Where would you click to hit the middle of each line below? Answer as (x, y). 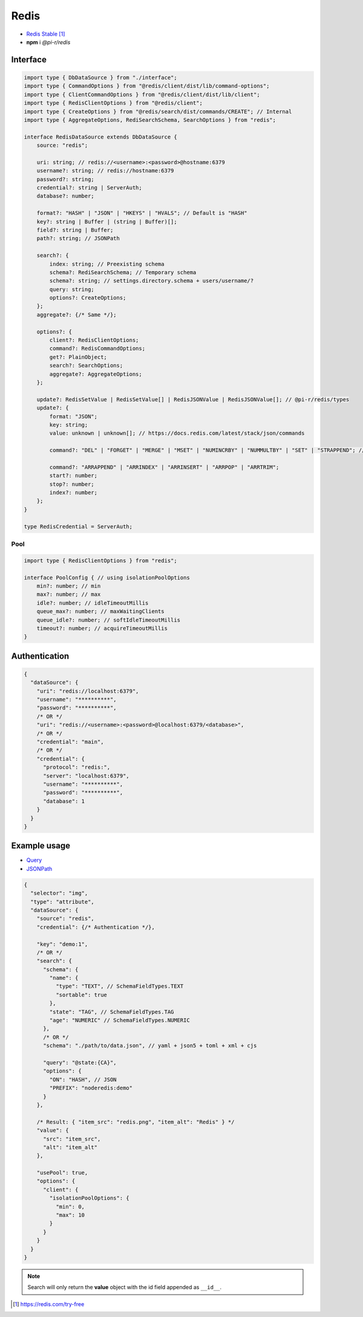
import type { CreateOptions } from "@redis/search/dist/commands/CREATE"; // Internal (158, 111)
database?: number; (66, 196)
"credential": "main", (70, 742)
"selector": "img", (59, 893)
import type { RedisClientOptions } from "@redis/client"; (113, 103)
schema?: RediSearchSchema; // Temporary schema (123, 272)
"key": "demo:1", (62, 944)
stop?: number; (72, 484)
